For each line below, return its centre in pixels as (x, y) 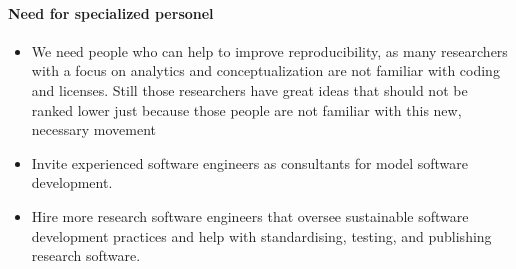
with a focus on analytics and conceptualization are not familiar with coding (265, 70)
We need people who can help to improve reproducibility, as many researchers (269, 50)
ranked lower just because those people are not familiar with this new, (246, 109)
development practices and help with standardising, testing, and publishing (261, 235)
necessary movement (94, 129)
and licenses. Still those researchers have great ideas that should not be (249, 89)
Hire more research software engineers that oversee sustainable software (250, 215)
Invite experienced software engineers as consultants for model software (249, 162)
